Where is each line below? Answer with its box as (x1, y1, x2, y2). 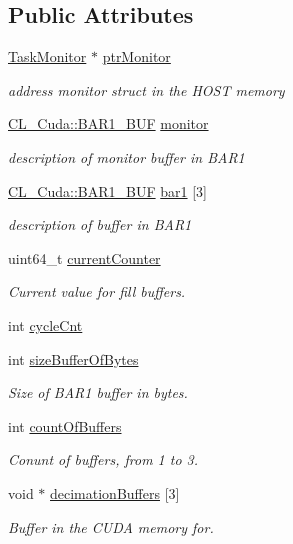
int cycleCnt (8, 314, 83, 335)
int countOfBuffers (8, 415, 122, 436)
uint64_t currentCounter (8, 247, 161, 268)
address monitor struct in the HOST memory (8, 79, 285, 100)
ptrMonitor (102, 46, 171, 67)
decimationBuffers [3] (50, 482, 180, 503)
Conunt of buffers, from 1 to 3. (8, 449, 199, 470)
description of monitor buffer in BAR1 (8, 146, 245, 167)
